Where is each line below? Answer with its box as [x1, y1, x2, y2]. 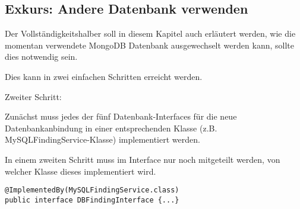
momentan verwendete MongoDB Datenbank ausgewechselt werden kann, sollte [5, 38, 294, 51]
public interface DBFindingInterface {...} [5, 195, 179, 204]
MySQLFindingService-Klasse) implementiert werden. [5, 133, 200, 146]
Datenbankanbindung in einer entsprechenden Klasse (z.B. [5, 121, 217, 134]
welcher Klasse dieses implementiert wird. [5, 165, 156, 177]
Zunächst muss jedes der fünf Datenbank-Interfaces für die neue [5, 110, 237, 123]
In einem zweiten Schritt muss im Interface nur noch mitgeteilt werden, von [5, 153, 280, 165]
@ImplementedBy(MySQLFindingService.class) [5, 186, 179, 195]
